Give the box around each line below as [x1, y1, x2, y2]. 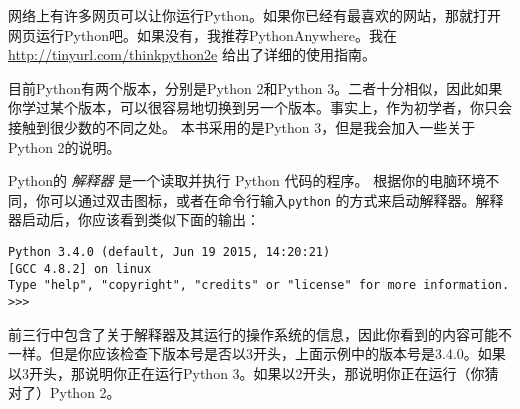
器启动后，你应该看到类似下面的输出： [8, 209, 260, 230]
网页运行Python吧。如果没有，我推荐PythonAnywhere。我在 [8, 24, 397, 45]
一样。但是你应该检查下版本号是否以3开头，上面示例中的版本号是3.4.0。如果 [8, 343, 506, 364]
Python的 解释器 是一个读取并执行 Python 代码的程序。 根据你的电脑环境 [8, 170, 486, 191]
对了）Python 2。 [8, 382, 121, 403]
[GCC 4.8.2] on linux [8, 261, 152, 276]
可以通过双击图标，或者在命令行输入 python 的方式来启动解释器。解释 [49, 189, 504, 210]
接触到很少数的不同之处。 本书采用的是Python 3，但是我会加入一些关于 [8, 116, 476, 137]
